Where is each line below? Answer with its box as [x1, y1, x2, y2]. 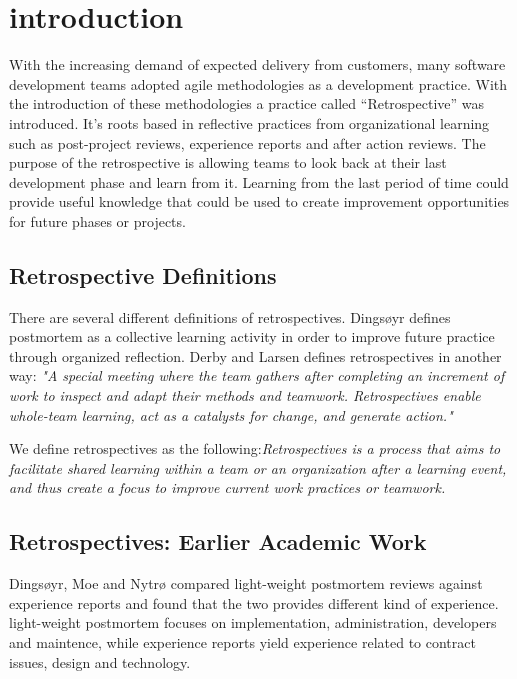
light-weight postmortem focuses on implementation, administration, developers [9, 612, 497, 633]
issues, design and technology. [9, 651, 191, 672]
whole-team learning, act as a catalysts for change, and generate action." [9, 404, 453, 425]
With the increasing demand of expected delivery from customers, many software [9, 54, 506, 75]
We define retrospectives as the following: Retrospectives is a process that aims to [9, 438, 501, 459]
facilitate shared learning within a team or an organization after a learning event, [9, 457, 507, 478]
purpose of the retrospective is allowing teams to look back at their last [9, 152, 447, 173]
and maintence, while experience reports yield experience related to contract [9, 632, 476, 652]
